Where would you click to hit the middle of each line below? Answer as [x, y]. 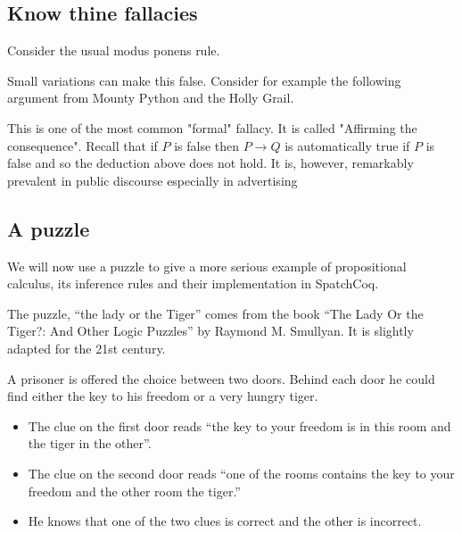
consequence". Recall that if [82, 145]
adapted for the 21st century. [87, 348]
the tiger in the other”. [90, 443]
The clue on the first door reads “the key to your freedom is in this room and [239, 425]
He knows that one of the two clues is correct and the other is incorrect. [225, 521]
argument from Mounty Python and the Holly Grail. [151, 98]
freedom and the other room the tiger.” [134, 491]
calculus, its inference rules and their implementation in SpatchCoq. [193, 283]
